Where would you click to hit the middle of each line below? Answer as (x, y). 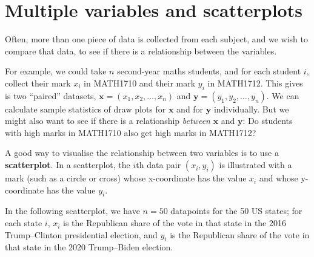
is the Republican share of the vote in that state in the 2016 (175, 223)
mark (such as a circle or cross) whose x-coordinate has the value (126, 178)
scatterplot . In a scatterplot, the (68, 165)
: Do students (268, 121)
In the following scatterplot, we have (72, 211)
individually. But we (251, 109)
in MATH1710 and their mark (140, 83)
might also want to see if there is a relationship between (108, 121)
